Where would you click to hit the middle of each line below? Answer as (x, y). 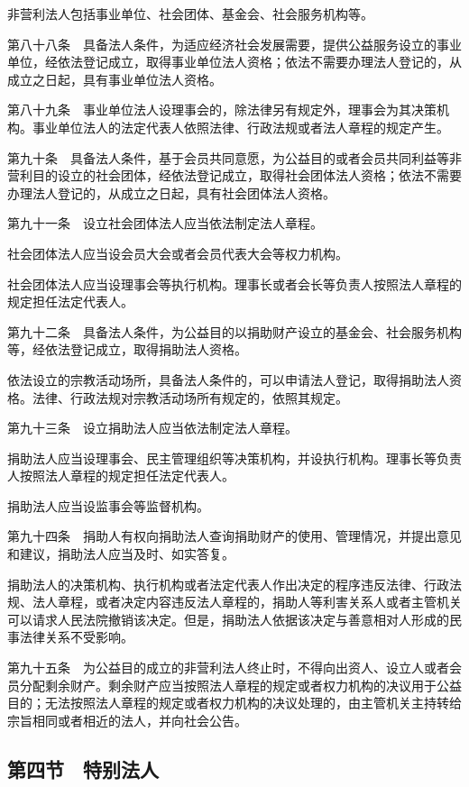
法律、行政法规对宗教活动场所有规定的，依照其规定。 (190, 397)
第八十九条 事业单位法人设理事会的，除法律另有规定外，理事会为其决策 (222, 110)
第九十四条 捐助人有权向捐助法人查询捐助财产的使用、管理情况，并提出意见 (234, 536)
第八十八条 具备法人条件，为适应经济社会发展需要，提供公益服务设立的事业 (234, 44)
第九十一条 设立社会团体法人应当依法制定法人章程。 (165, 223)
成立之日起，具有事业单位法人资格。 (115, 79)
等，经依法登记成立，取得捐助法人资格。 (127, 349)
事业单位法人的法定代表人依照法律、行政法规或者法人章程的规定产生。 (240, 127)
